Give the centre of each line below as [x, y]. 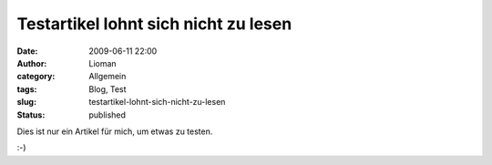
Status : [31, 115]
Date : [27, 51]
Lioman [103, 63]
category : [36, 77]
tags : [27, 89]
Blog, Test [108, 89]
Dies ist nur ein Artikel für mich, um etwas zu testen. [115, 131]
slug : [26, 102]
